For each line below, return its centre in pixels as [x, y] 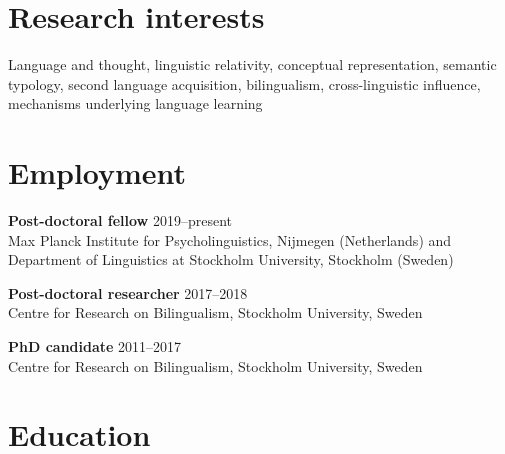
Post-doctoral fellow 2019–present [120, 220]
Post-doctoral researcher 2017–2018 [128, 292]
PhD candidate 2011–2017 [95, 346]
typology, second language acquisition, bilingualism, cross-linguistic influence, [244, 83]
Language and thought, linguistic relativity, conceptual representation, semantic [252, 64]
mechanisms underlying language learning [135, 103]
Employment [97, 172]
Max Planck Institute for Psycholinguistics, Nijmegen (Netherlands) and [230, 239]
